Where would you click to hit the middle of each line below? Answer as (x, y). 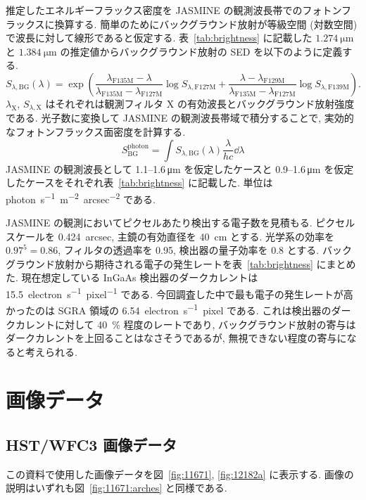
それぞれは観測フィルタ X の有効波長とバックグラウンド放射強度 (205, 103)
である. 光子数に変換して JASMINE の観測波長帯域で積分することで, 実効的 (180, 118)
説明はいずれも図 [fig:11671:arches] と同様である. (116, 488)
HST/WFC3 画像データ (91, 445)
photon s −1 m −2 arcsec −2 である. (81, 198)
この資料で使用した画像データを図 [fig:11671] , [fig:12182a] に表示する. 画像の (180, 474)
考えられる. (51, 351)
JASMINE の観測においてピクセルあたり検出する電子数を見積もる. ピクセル (181, 223)
